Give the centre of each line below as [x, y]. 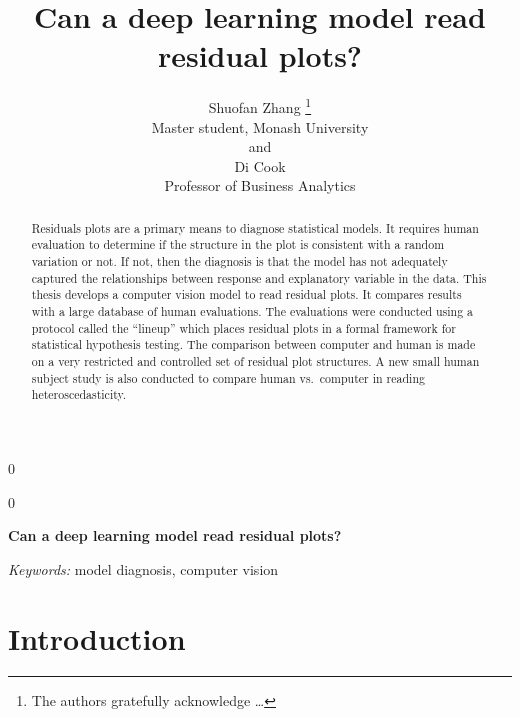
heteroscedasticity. [79, 394]
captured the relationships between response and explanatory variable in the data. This [259, 277]
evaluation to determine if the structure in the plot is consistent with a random [238, 244]
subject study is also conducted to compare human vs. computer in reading [228, 377]
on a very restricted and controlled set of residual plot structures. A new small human [255, 360]
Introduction [97, 637]
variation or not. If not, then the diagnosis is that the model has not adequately [239, 261]
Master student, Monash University [260, 126]
